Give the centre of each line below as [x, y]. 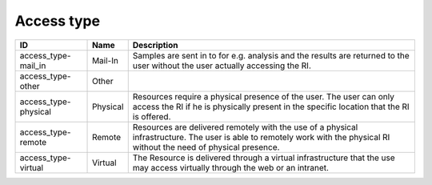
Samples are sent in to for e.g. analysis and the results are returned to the [271, 55]
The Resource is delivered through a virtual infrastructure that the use [264, 158]
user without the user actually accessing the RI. [222, 66]
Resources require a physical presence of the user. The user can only [264, 96]
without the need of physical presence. [206, 147]
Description [155, 45]
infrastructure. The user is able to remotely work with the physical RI [261, 137]
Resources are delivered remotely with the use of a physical [245, 127]
